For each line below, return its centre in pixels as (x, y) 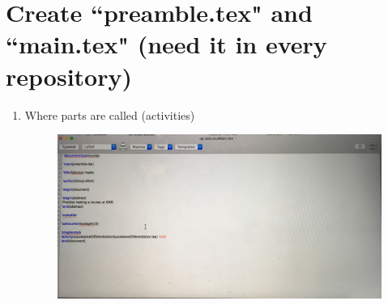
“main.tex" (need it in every (166, 44)
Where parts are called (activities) (110, 114)
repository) (69, 76)
